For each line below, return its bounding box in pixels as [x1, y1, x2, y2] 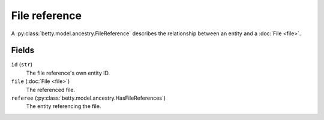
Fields [11, 45, 35, 56]
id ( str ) [11, 61, 33, 68]
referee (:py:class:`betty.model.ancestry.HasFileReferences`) [11, 94, 166, 101]
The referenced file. [26, 86, 75, 93]
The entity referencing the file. [26, 103, 101, 110]
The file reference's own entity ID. [26, 69, 110, 76]
